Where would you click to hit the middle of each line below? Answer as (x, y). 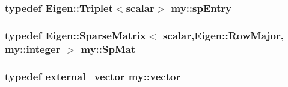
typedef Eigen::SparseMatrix (75, 35)
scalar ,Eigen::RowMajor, (223, 35)
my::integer (33, 49)
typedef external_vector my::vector (93, 76)
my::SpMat (108, 49)
